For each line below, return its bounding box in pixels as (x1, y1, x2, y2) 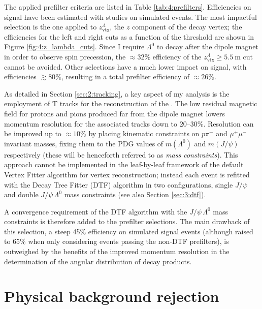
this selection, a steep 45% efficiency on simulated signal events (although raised (4, 226, 253, 236)
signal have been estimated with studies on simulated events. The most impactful (4, 11, 257, 22)
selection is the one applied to (4, 21, 97, 32)
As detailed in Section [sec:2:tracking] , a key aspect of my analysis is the (4, 88, 230, 99)
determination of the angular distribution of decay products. (4, 256, 192, 266)
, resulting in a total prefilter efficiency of (61, 71, 189, 82)
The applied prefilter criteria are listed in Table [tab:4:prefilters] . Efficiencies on (4, 2, 251, 12)
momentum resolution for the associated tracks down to (4, 118, 178, 129)
